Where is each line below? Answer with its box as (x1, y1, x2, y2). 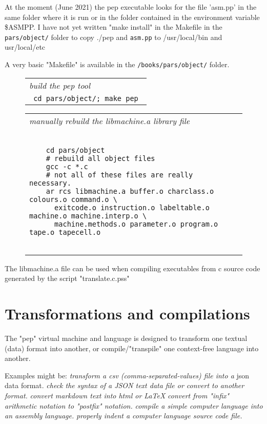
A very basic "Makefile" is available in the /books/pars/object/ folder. (5, 59, 230, 70)
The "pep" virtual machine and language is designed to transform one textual (5, 333, 248, 343)
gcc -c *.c (46, 162, 88, 171)
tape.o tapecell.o (29, 228, 101, 236)
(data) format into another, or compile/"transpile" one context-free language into (5, 342, 259, 353)
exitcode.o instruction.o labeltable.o (54, 203, 210, 212)
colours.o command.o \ (29, 195, 117, 204)
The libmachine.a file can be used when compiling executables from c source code (5, 263, 260, 273)
